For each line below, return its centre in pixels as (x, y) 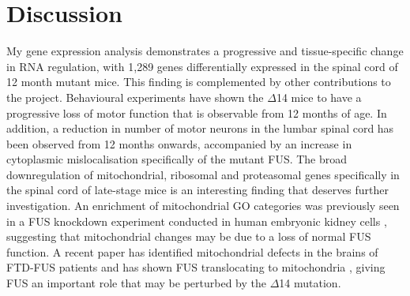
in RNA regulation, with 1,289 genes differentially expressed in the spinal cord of (202, 66)
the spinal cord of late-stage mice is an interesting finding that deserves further (198, 190)
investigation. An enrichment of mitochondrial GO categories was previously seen (203, 206)
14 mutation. (310, 283)
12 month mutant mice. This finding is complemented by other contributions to (199, 82)
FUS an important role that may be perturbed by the (136, 283)
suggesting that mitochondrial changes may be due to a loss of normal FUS (189, 236)
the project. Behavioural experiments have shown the (135, 97)
